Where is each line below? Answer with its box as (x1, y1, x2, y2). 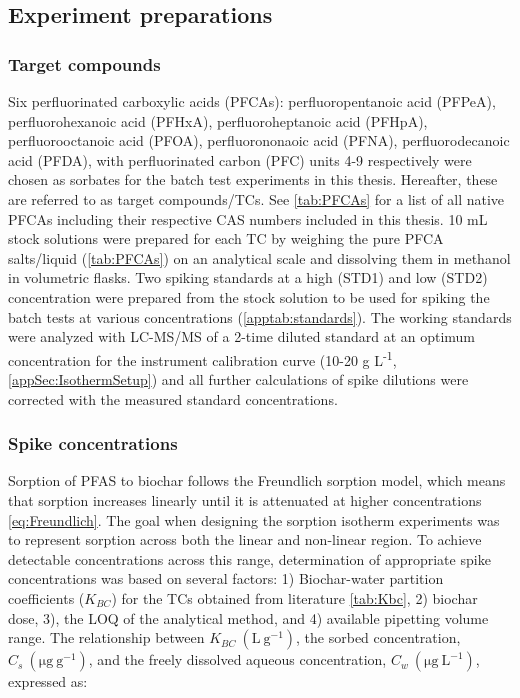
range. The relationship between (8, 627, 205, 648)
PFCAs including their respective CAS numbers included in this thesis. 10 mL (8, 208, 488, 229)
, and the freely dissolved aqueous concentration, (88, 649, 387, 670)
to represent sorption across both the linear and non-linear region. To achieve (8, 529, 482, 550)
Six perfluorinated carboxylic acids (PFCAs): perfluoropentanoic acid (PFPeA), (8, 91, 496, 111)
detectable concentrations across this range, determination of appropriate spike (8, 548, 491, 569)
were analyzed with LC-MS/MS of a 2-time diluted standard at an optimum (8, 326, 476, 347)
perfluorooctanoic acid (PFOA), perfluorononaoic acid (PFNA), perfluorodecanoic (8, 130, 510, 151)
